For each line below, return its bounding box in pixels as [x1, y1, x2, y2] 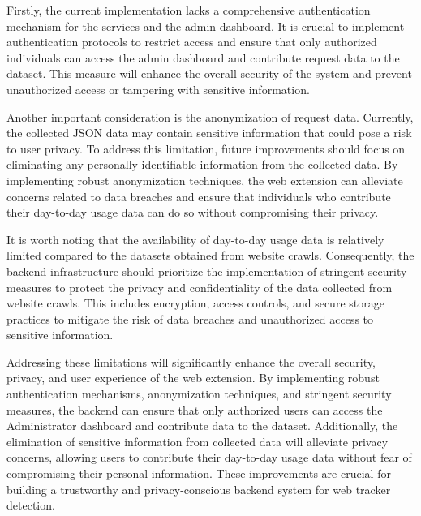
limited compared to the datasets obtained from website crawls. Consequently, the [6, 247, 415, 264]
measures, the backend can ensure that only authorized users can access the [6, 401, 383, 418]
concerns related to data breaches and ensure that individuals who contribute [6, 187, 391, 204]
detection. [6, 497, 55, 514]
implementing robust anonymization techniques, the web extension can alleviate [6, 171, 403, 188]
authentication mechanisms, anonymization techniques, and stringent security [6, 385, 392, 402]
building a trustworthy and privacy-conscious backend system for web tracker [6, 480, 391, 497]
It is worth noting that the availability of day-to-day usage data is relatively [6, 230, 384, 247]
